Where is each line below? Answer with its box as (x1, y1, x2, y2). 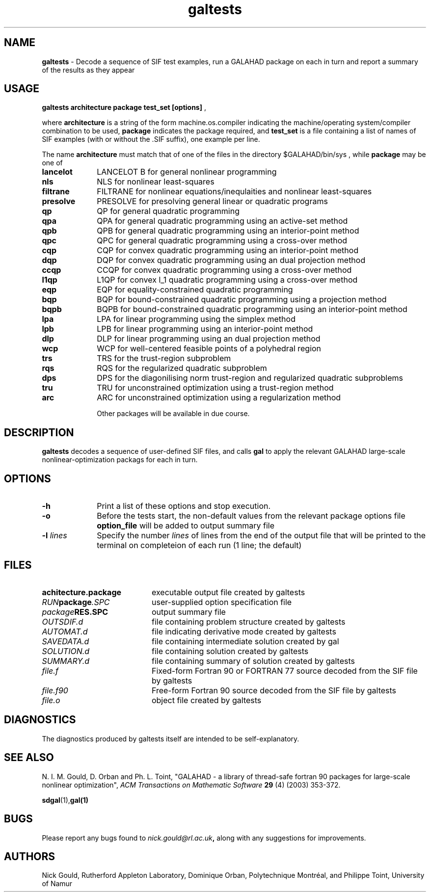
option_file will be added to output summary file (97, 521, 275, 531)
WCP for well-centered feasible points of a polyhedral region (97, 343, 322, 354)
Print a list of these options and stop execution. (97, 501, 271, 511)
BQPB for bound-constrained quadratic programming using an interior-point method (97, 304, 407, 315)
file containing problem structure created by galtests (151, 616, 346, 627)
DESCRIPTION (4, 426, 74, 439)
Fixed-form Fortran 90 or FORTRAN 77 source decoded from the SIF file (151, 665, 418, 676)
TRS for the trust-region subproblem (97, 353, 231, 364)
